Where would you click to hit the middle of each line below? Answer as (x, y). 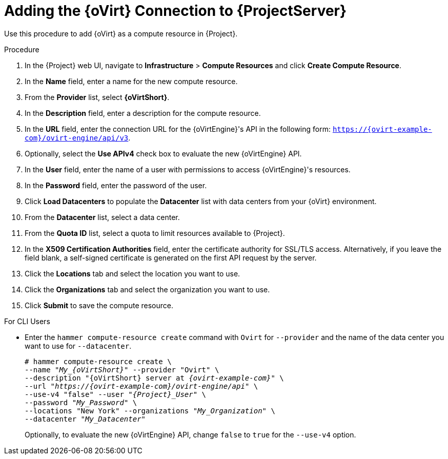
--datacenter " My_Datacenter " (85, 419)
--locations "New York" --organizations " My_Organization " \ (150, 411)
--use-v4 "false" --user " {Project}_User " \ (116, 394)
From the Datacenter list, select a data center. (102, 217)
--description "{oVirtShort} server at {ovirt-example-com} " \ (154, 378)
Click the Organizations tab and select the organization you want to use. (147, 289)
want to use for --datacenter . (78, 346)
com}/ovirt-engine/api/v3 (77, 138)
